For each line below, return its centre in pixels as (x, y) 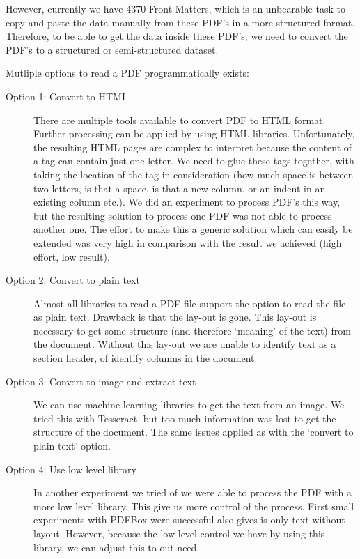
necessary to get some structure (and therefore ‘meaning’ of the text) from (192, 330)
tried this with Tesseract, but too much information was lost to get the (185, 418)
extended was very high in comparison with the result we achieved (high (188, 242)
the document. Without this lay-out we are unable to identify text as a (185, 344)
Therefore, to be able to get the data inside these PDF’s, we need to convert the (177, 36)
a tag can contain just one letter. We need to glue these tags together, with (194, 161)
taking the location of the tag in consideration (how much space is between (194, 174)
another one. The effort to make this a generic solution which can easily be (193, 229)
